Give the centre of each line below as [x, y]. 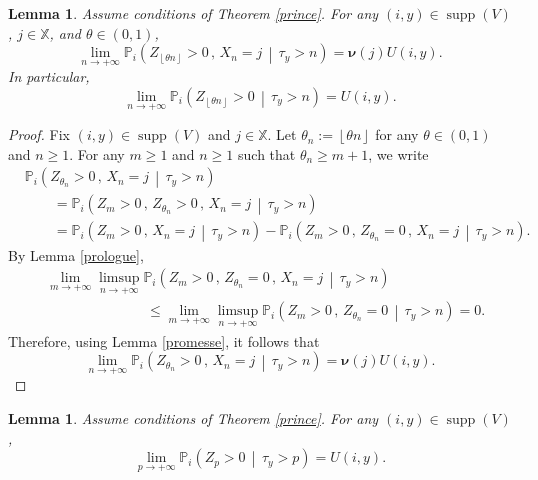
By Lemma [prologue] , [76, 254]
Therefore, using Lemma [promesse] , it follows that [164, 340]
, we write [398, 153]
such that [267, 153]
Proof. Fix [39, 134]
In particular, [49, 76]
